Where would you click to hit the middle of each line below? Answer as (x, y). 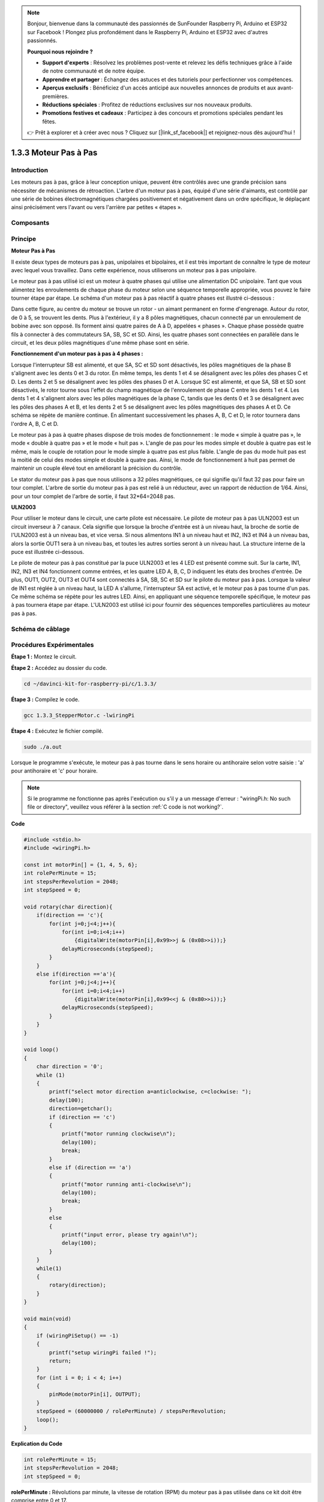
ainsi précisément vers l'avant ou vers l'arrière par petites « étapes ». (97, 207)
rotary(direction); (77, 1285)
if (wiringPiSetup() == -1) (78, 1336)
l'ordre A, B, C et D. (35, 424)
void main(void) (48, 1318)
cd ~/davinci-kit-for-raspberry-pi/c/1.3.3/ (90, 684)
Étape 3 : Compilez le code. (45, 699)
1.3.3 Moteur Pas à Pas (54, 152)
